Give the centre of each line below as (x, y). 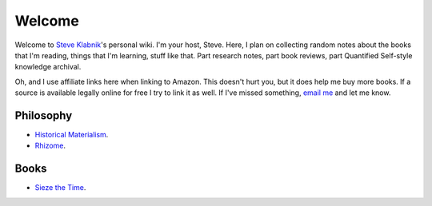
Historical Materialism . (72, 135)
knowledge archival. (48, 67)
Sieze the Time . (60, 188)
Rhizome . (50, 146)
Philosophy (44, 115)
